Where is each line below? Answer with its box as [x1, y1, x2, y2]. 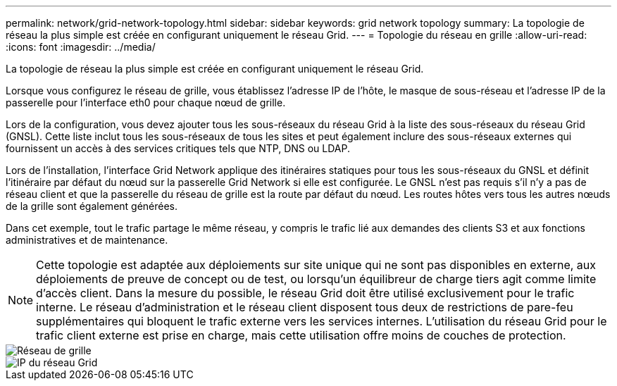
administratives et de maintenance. [6, 234, 168, 246]
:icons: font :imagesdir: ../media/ [6, 41, 156, 53]
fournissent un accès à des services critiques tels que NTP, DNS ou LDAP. [6, 142, 351, 154]
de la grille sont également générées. [6, 200, 178, 212]
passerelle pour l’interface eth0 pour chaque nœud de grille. [6, 96, 286, 108]
